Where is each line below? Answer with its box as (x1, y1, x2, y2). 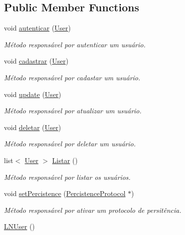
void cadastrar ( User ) (4, 56, 69, 66)
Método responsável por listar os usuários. (4, 171, 131, 182)
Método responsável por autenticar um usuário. (4, 39, 146, 49)
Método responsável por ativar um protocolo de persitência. (4, 204, 182, 215)
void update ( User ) (4, 89, 62, 99)
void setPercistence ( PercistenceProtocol (4, 188, 126, 199)
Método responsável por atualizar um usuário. (4, 105, 142, 116)
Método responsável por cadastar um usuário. (4, 72, 141, 82)
